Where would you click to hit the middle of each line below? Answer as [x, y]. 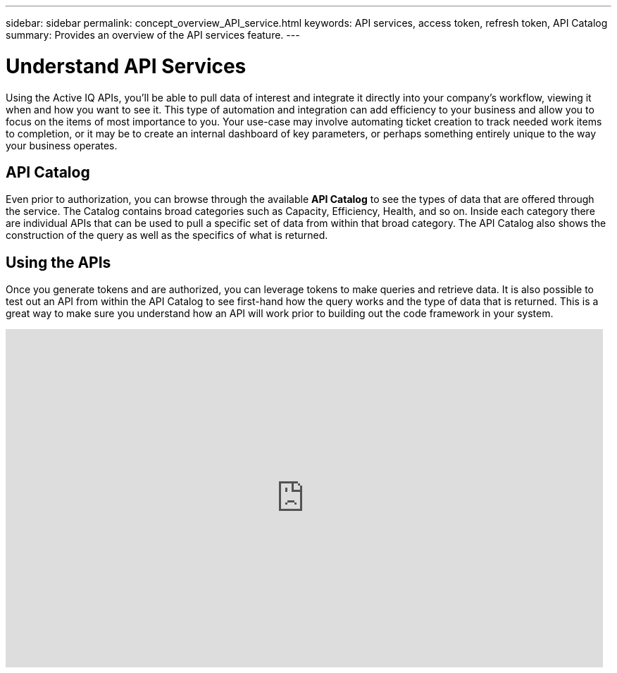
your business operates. [62, 145]
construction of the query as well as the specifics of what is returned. [167, 235]
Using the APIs [58, 262]
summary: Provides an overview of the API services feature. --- [153, 35]
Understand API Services [126, 66]
